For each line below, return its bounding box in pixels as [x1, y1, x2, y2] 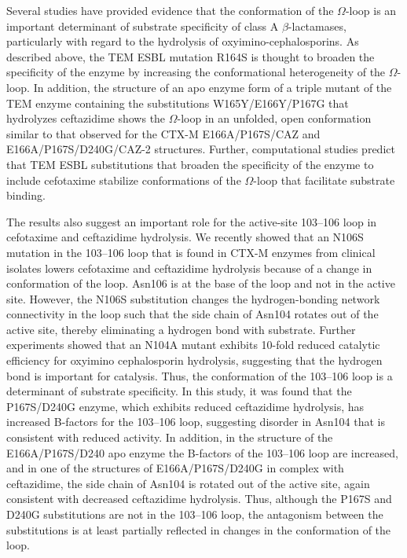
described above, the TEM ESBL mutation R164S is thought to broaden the [6, 48, 375, 64]
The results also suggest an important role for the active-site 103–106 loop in [6, 213, 377, 229]
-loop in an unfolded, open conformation [177, 110, 372, 127]
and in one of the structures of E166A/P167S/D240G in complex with [6, 460, 344, 476]
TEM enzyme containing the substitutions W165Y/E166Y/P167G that [6, 94, 349, 111]
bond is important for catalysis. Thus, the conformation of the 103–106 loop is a [6, 367, 393, 384]
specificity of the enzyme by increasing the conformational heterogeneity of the [6, 64, 386, 80]
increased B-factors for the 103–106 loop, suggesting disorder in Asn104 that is [6, 413, 385, 430]
